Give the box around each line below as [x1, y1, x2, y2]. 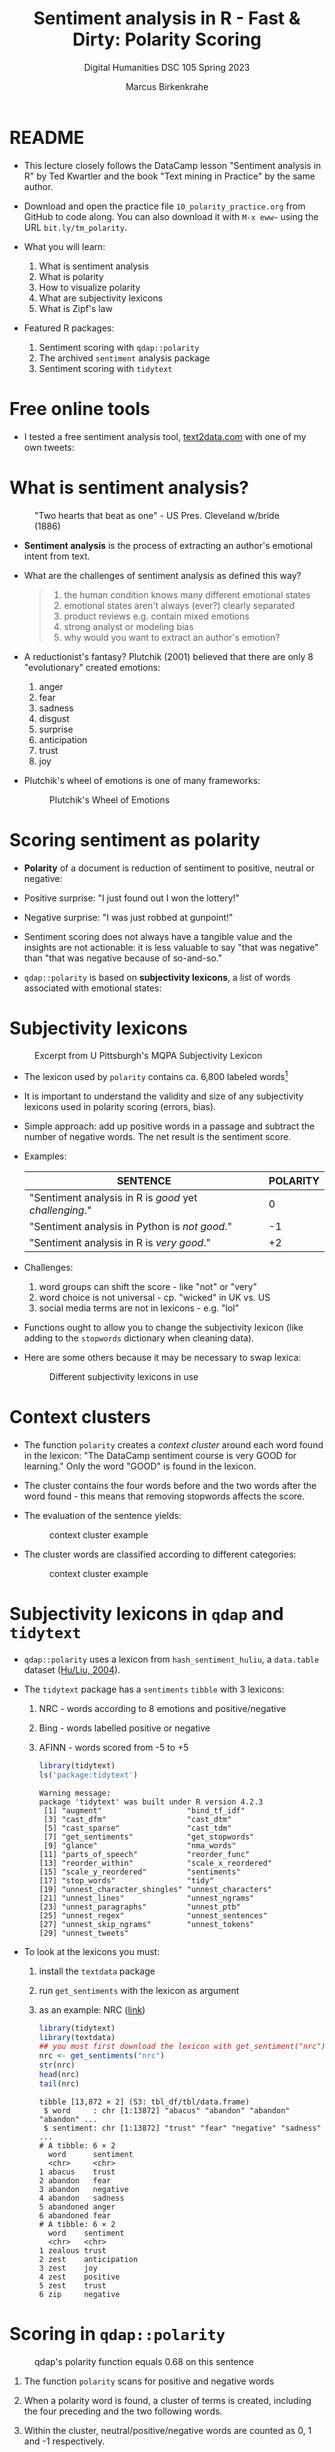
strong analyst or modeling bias [63, 620, 194, 632]
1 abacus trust [38, 2167, 116, 2177]
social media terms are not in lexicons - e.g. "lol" [38, 1302, 240, 1314]
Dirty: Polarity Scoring [72, 28, 262, 51]
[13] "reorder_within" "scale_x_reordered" [38, 1858, 272, 1868]
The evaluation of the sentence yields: [23, 1510, 182, 1522]
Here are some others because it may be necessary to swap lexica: [23, 1352, 302, 1364]
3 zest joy [38, 2263, 98, 2273]
